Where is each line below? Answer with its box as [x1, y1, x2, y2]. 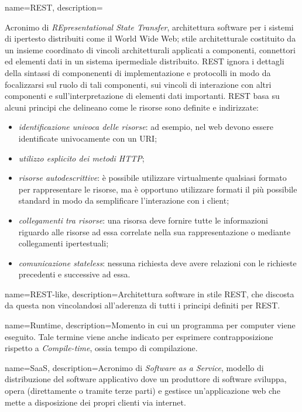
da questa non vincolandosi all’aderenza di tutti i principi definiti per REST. [5, 299, 280, 311]
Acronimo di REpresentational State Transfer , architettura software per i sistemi [5, 20, 294, 33]
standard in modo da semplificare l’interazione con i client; [18, 194, 229, 207]
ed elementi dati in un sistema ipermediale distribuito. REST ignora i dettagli [5, 55, 284, 67]
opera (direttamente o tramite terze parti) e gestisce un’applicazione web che [5, 384, 280, 397]
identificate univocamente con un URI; [18, 132, 157, 144]
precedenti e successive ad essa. [18, 268, 131, 280]
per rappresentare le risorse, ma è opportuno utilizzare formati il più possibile [18, 183, 297, 195]
